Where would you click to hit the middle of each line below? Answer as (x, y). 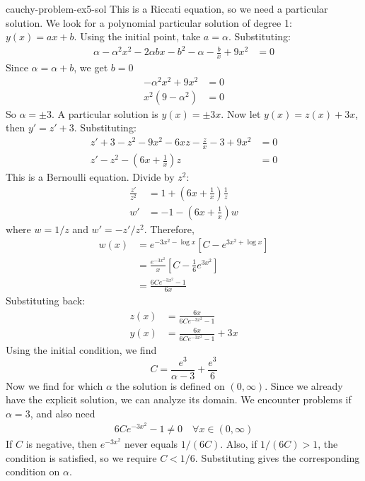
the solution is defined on (170, 385)
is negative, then (62, 444)
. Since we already (304, 385)
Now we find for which (54, 385)
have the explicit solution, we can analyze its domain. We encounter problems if (179, 399)
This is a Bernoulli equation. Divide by (90, 177)
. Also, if (239, 444)
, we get (91, 67)
